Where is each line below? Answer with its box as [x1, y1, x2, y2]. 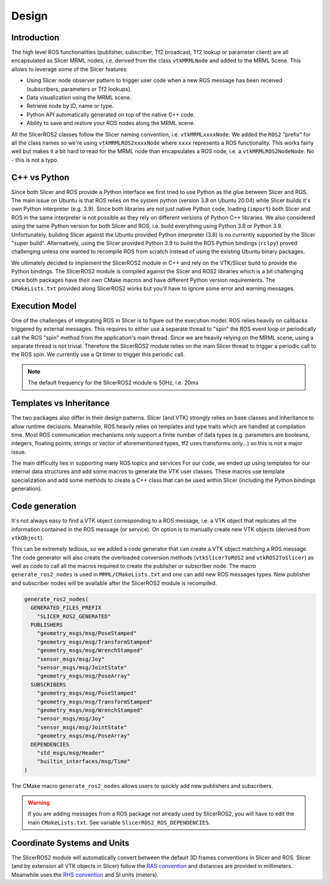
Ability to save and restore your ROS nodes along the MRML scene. [26, 120, 196, 127]
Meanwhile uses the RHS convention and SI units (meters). [11, 871, 159, 878]
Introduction [11, 32, 60, 43]
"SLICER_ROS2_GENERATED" [37, 613, 111, 620]
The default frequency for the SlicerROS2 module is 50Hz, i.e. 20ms [27, 379, 199, 387]
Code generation [11, 501, 77, 512]
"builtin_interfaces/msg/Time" [37, 758, 130, 765]
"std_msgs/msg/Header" [37, 749, 105, 756]
